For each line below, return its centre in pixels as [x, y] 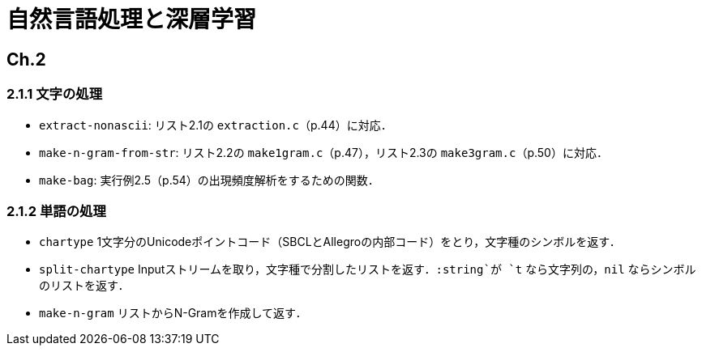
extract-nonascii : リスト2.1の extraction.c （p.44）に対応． [216, 125]
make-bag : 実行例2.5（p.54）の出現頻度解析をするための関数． [209, 180]
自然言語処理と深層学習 [132, 19]
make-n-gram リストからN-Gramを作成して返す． [173, 313]
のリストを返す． [84, 286]
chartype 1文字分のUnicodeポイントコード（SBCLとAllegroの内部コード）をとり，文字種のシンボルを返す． [330, 242]
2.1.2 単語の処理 [56, 211]
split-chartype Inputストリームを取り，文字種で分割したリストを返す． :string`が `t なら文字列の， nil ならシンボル [368, 269]
